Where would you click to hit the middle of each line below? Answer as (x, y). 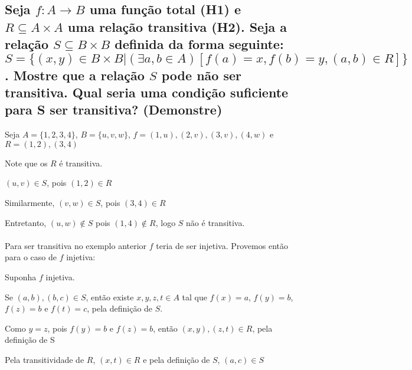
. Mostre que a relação (75, 75)
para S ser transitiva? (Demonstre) (114, 109)
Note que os (26, 163)
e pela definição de (176, 359)
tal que (194, 297)
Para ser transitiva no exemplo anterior (76, 245)
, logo (166, 222)
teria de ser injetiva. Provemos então (222, 245)
